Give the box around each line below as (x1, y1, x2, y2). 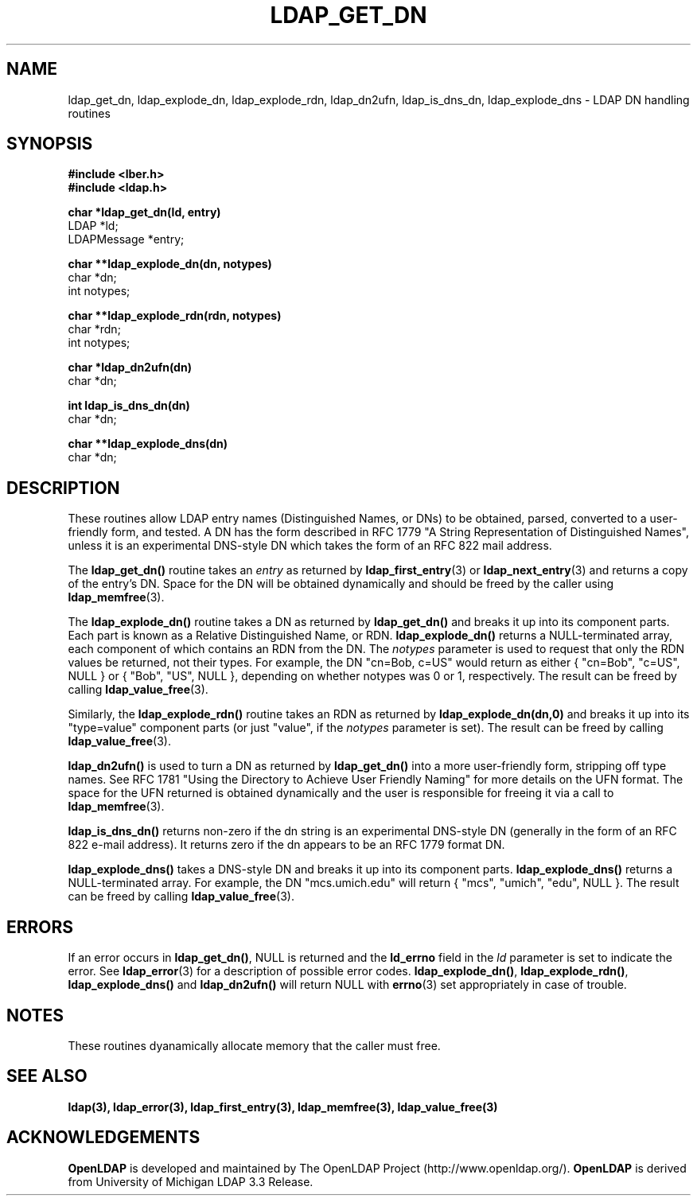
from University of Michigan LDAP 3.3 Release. (68, 1174, 313, 1188)
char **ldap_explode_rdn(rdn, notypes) (68, 309, 282, 323)
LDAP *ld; (68, 219, 119, 233)
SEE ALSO (6, 1066, 88, 1087)
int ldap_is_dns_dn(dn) (68, 399, 190, 413)
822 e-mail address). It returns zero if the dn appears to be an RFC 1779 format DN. (68, 838, 505, 852)
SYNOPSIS (6, 134, 93, 154)
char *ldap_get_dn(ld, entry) (68, 205, 221, 220)
